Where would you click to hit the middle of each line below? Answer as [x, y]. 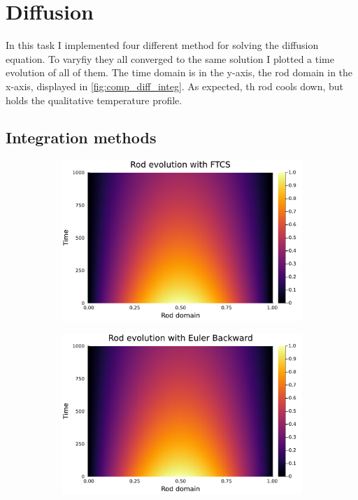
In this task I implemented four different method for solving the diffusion [162, 45]
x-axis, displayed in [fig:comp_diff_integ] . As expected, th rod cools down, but [174, 86]
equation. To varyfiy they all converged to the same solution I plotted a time [170, 58]
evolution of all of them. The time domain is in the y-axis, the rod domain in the [179, 72]
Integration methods [81, 137]
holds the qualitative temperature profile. [94, 100]
